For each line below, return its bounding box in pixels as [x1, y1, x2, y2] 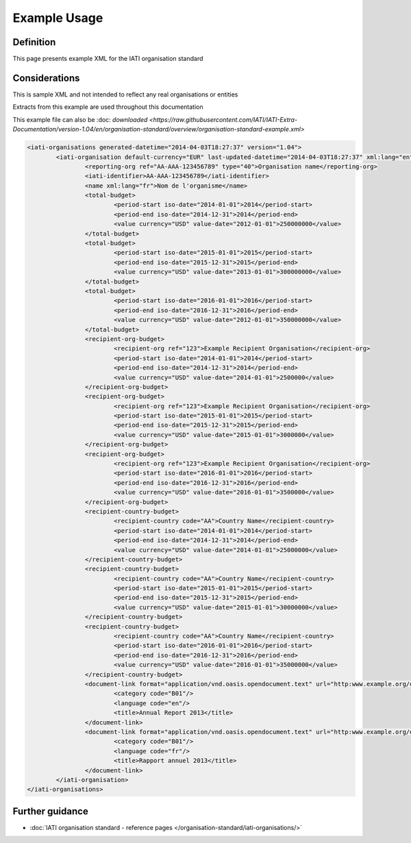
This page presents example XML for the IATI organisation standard [12, 55, 203, 63]
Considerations [12, 72, 80, 84]
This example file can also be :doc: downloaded [12, 115, 148, 123]
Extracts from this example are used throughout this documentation [12, 103, 203, 111]
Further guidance [12, 805, 88, 817]
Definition [12, 36, 56, 48]
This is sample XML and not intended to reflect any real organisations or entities [12, 90, 238, 99]
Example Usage [12, 10, 103, 25]
